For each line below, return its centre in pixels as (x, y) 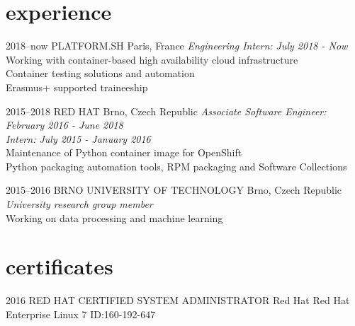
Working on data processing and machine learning (114, 217)
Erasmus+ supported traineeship (77, 87)
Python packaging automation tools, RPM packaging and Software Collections (176, 166)
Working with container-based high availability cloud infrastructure (152, 59)
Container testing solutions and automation (100, 73)
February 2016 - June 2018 (64, 125)
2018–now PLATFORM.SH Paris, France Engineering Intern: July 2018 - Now (177, 46)
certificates (60, 266)
